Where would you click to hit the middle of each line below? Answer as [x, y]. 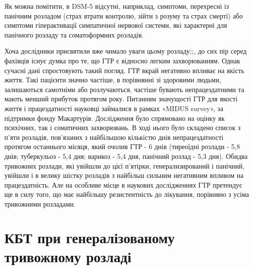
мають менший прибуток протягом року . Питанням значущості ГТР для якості [121, 99]
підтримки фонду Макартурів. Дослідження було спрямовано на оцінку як [115, 118]
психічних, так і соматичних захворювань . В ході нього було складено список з [123, 127]
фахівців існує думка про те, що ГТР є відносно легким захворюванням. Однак [122, 60]
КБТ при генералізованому [90, 237]
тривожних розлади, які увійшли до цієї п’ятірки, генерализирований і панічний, [125, 165]
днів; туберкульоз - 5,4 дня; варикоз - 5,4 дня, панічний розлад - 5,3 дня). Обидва [126, 156]
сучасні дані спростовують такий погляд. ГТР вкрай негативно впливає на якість [124, 70]
